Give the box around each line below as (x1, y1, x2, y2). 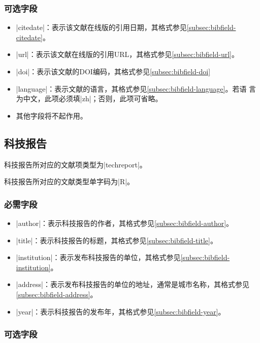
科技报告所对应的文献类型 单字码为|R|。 (4, 176, 135, 187)
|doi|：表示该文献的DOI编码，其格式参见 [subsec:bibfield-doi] (16, 66, 211, 76)
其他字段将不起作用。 (16, 110, 87, 121)
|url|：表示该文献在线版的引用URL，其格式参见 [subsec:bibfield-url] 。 (16, 49, 239, 60)
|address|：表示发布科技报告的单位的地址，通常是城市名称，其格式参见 (16, 279, 249, 290)
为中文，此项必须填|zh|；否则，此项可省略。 (16, 93, 162, 104)
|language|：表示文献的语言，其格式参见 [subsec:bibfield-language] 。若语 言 (16, 83, 256, 94)
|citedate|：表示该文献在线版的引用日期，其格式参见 (16, 22, 187, 33)
